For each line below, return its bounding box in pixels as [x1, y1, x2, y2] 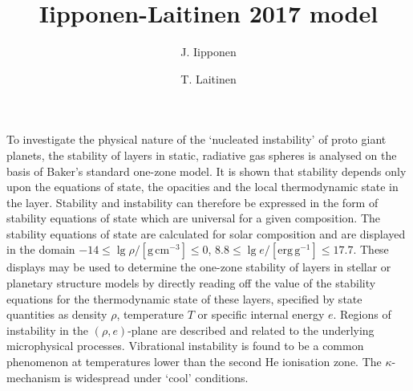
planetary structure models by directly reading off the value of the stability [6, 275, 376, 291]
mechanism [6, 369, 61, 385]
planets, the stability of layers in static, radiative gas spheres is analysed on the [6, 146, 397, 163]
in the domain [6, 241, 75, 258]
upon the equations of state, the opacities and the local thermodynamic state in [6, 178, 399, 195]
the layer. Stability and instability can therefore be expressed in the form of [6, 193, 379, 210]
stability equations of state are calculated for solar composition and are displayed [6, 225, 406, 242]
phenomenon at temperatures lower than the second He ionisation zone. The [6, 353, 382, 370]
